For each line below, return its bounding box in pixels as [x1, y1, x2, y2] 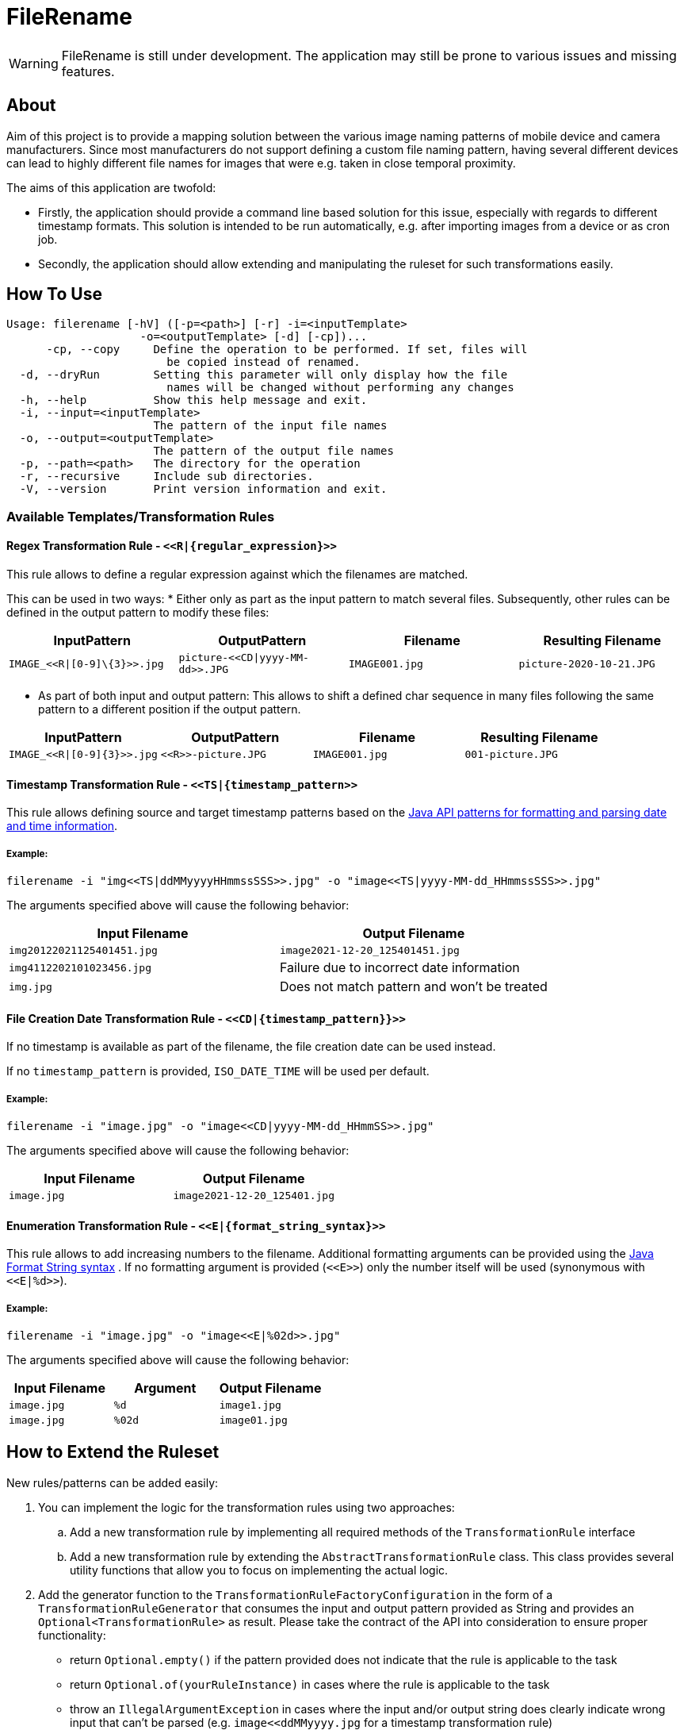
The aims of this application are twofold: [6, 180, 216, 194]
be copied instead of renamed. [166, 356, 361, 369]
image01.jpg [219, 1414, 288, 1427]
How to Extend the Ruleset [6, 1442, 220, 1463]
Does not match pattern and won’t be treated [279, 978, 548, 995]
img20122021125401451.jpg [9, 944, 158, 957]
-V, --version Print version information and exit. [19, 482, 388, 496]
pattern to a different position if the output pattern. [38, 702, 301, 717]
